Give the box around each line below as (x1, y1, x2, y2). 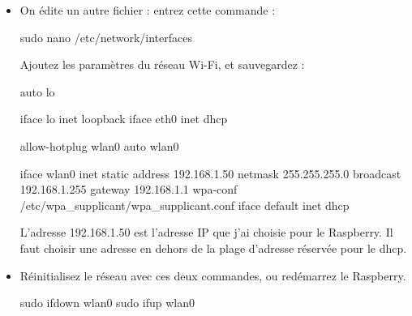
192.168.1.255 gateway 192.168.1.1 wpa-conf (19, 181, 238, 198)
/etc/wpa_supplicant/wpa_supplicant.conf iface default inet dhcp (19, 196, 350, 213)
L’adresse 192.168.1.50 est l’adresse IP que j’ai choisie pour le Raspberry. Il (19, 224, 393, 241)
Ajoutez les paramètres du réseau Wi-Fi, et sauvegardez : (19, 56, 305, 73)
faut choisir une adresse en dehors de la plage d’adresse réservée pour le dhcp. (19, 239, 407, 256)
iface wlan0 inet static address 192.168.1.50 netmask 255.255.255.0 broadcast (19, 164, 401, 181)
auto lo (19, 83, 55, 100)
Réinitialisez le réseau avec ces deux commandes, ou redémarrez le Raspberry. (19, 267, 406, 284)
